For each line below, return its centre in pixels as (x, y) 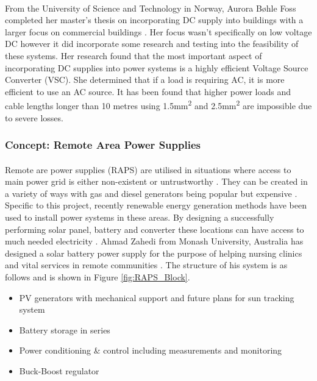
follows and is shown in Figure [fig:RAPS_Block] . (98, 276)
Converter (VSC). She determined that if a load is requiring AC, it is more (145, 80)
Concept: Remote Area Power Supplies (103, 145)
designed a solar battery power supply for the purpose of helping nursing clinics (154, 253)
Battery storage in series (65, 329)
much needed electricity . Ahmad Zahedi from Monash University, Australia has (154, 241)
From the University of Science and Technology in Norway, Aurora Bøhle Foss (151, 8)
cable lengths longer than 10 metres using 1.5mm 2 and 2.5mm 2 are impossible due (158, 105)
